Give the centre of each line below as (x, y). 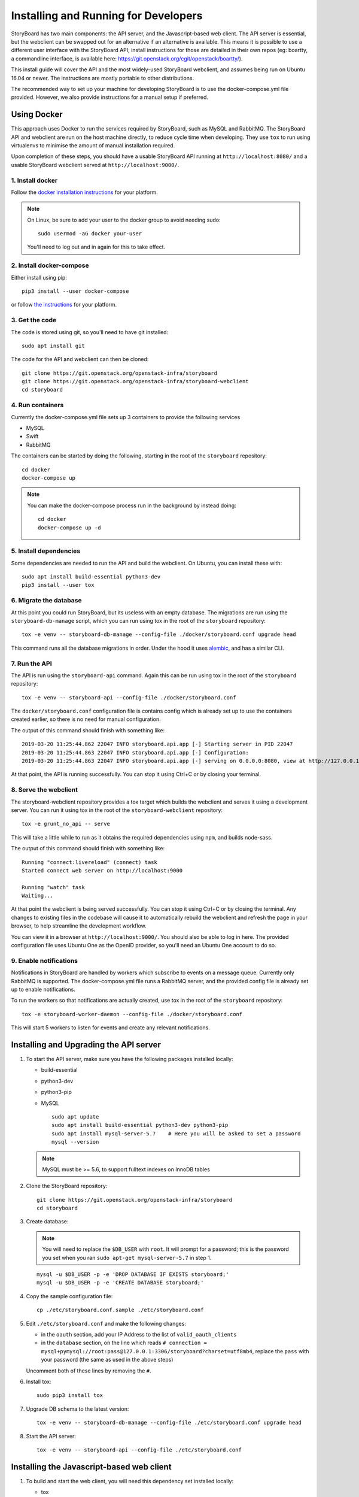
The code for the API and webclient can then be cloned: (80, 359)
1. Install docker (34, 180)
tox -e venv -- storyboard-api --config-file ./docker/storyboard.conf (129, 697)
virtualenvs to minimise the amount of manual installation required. (93, 145)
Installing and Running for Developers (107, 16)
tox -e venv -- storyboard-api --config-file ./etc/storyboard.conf (139, 1450)
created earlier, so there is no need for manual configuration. (86, 719)
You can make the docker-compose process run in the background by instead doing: (132, 505)
